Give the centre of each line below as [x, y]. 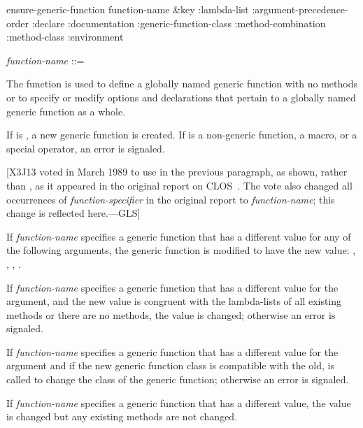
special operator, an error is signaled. [86, 148]
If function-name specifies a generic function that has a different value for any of [179, 236]
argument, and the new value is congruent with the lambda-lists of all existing [174, 301]
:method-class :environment [65, 37]
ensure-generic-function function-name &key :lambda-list [128, 9]
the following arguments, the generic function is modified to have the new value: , [181, 250]
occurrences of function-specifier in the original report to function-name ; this [171, 199]
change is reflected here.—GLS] [73, 213]
